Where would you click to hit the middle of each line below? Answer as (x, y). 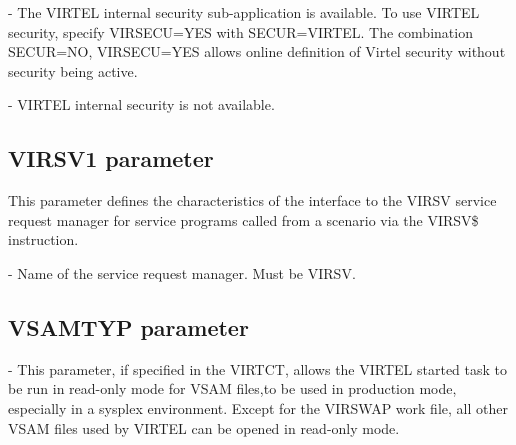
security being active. (73, 70)
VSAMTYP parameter (128, 326)
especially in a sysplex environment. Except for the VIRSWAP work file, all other (258, 407)
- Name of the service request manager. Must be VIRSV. (182, 272)
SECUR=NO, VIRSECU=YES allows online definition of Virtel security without (257, 51)
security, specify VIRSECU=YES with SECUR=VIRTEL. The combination (240, 31)
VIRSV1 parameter (111, 158)
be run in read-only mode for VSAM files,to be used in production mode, (232, 388)
